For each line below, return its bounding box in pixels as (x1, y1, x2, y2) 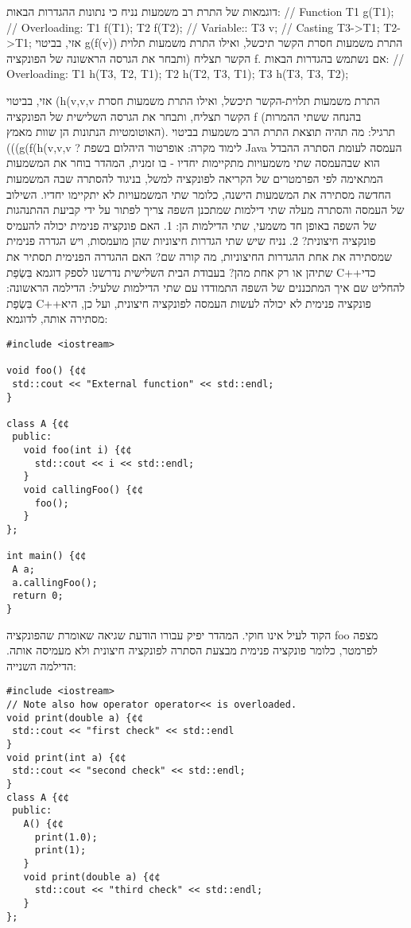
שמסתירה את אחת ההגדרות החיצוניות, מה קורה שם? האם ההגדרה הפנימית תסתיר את (6, 247, 392, 264)
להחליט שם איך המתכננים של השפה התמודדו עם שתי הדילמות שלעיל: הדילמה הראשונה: (6, 279, 405, 296)
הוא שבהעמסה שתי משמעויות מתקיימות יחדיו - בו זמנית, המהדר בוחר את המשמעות (6, 154, 380, 171)
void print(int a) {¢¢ (6, 751, 126, 763)
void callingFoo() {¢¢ (23, 484, 143, 496)
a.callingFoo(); (12, 577, 98, 588)
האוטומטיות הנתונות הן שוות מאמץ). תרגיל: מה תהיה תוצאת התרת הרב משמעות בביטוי (6, 123, 396, 140)
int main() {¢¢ (6, 550, 87, 562)
